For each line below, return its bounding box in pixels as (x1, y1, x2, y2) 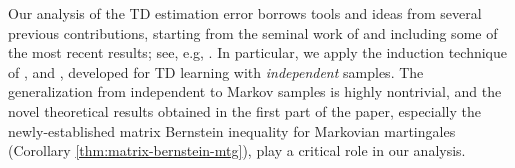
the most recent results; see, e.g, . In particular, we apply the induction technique (8, 42, 508, 63)
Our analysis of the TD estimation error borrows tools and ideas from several (8, 3, 482, 23)
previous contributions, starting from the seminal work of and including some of (8, 22, 498, 43)
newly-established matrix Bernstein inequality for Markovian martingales (8, 120, 456, 141)
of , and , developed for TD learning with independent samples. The (8, 61, 424, 82)
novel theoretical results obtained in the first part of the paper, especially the (8, 100, 482, 121)
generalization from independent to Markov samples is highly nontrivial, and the (8, 81, 502, 102)
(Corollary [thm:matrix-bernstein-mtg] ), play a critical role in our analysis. (8, 140, 466, 161)
